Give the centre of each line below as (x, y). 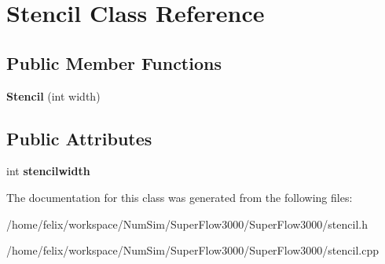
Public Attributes (79, 138)
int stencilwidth (48, 171)
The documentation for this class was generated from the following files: (180, 197)
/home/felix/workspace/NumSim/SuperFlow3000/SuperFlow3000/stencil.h (187, 224)
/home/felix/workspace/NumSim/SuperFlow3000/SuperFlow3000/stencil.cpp (192, 250)
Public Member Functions (114, 62)
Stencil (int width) (53, 95)
